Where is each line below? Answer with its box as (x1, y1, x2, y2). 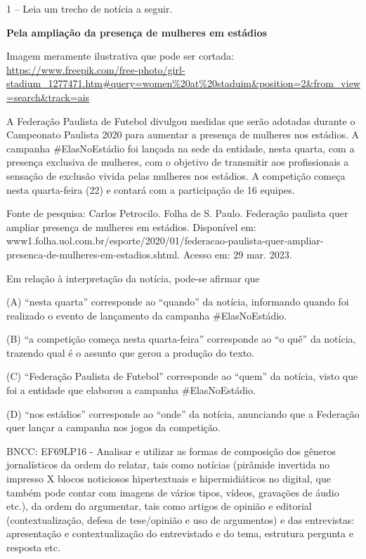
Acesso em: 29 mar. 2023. (183, 246, 292, 261)
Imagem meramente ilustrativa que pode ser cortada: (6, 48, 234, 63)
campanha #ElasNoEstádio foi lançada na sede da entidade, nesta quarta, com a (6, 140, 355, 155)
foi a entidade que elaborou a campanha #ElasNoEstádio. (6, 383, 256, 397)
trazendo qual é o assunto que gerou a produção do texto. (6, 345, 254, 360)
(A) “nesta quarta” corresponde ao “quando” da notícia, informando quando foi (6, 294, 349, 309)
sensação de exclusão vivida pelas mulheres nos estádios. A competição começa (6, 168, 346, 183)
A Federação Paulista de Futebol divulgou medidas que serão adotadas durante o (6, 113, 355, 128)
